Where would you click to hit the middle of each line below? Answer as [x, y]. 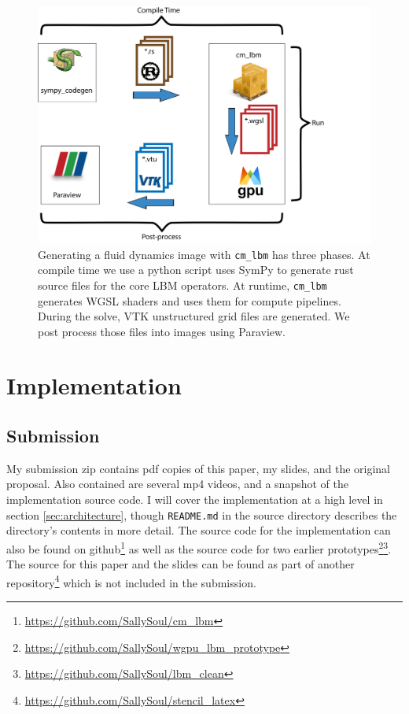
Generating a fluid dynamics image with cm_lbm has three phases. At [204, 254]
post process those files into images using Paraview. [162, 331]
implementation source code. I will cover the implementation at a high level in [195, 499]
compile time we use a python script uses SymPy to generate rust [196, 270]
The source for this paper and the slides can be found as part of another [181, 564]
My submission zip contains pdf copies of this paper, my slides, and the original [198, 468]
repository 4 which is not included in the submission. [131, 581]
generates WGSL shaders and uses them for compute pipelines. [190, 300]
